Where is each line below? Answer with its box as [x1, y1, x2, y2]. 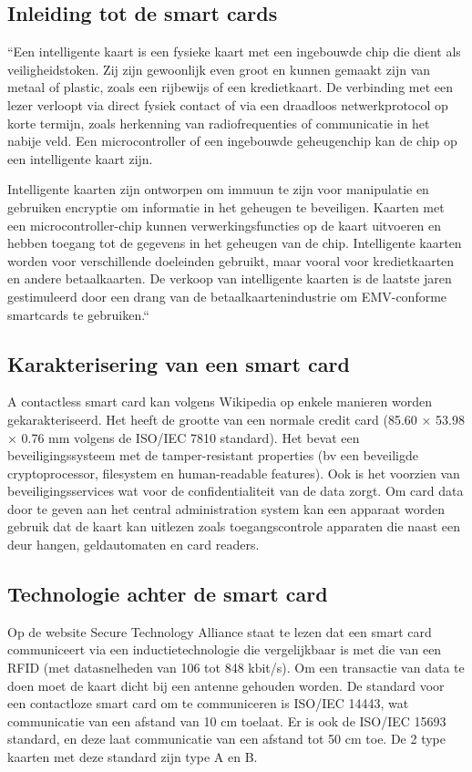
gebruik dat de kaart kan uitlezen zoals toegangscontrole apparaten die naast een [7, 517, 460, 536]
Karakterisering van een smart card [7, 349, 350, 377]
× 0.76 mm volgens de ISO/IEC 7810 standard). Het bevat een [7, 427, 360, 447]
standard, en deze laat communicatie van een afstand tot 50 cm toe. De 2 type [7, 729, 446, 748]
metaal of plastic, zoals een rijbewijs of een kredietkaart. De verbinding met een [7, 77, 454, 97]
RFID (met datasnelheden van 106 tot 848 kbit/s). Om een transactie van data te [7, 658, 465, 677]
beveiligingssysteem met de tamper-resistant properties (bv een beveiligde [7, 446, 418, 465]
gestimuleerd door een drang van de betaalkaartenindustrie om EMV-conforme [7, 286, 447, 305]
